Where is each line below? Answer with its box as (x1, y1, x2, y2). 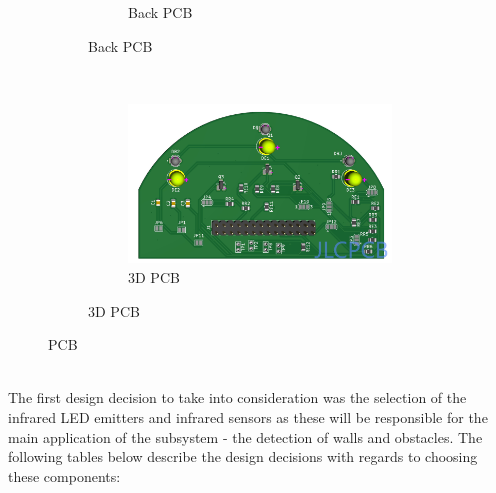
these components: (8, 465, 121, 486)
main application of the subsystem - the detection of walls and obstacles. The (8, 426, 483, 447)
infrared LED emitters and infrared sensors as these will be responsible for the (8, 406, 488, 427)
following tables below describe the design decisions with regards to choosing (8, 446, 478, 467)
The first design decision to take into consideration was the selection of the (8, 387, 467, 408)
